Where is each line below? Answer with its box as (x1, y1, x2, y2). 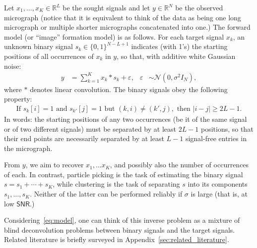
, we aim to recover (25, 159, 84, 170)
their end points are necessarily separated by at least (4, 133, 164, 144)
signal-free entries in (185, 133, 247, 144)
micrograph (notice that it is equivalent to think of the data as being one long (4, 12, 241, 22)
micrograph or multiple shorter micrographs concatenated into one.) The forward (4, 22, 251, 32)
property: (4, 94, 32, 104)
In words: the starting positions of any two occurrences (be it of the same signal (4, 113, 247, 124)
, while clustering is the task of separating (53, 179, 180, 189)
